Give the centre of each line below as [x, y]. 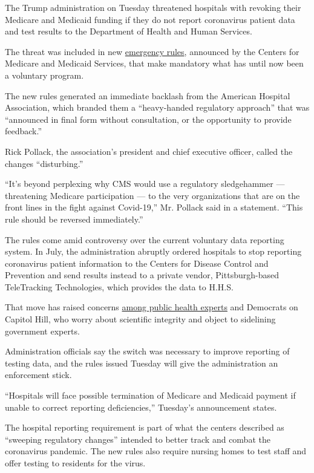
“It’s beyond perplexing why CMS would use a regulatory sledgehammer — [145, 184]
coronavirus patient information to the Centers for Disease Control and [137, 263]
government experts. [42, 331]
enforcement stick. [38, 375]
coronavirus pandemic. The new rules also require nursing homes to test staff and [156, 451]
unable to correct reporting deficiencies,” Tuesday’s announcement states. [141, 407]
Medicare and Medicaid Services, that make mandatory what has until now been [154, 63]
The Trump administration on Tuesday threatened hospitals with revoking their [153, 7]
